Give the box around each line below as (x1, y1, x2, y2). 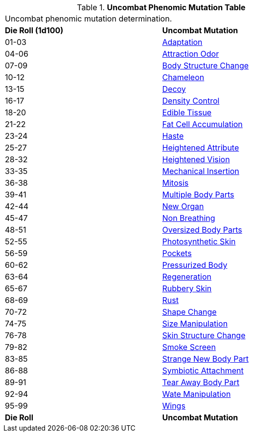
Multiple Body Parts (162, 190, 234, 199)
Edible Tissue (162, 108, 212, 117)
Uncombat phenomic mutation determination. (5, 14, 172, 23)
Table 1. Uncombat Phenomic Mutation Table (77, 2, 246, 12)
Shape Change (162, 307, 217, 317)
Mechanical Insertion (162, 166, 239, 176)
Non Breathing (162, 213, 215, 223)
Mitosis (162, 178, 189, 188)
